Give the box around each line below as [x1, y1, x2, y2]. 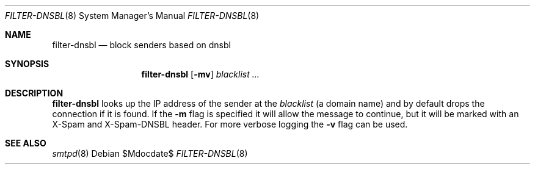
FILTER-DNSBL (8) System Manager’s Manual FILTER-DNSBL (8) [5, 10, 260, 21]
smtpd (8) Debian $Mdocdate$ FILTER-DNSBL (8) [52, 148, 248, 159]
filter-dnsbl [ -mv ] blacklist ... [141, 69, 260, 79]
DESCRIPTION [5, 88, 64, 98]
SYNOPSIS [5, 59, 49, 69]
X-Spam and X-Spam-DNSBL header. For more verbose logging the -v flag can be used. [52, 119, 408, 129]
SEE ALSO [5, 138, 46, 148]
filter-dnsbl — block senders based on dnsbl [52, 40, 231, 50]
